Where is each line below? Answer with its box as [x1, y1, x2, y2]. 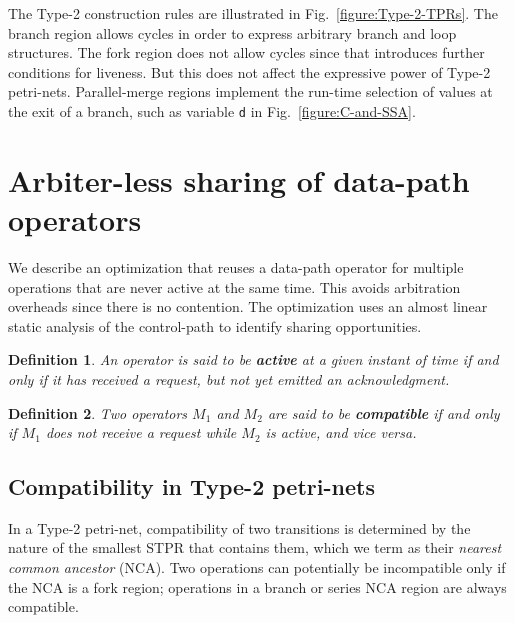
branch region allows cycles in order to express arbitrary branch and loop [8, 22, 457, 43]
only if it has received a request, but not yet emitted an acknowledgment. [8, 368, 450, 389]
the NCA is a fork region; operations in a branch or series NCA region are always [8, 576, 507, 597]
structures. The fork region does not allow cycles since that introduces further [8, 42, 485, 63]
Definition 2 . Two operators [8, 402, 188, 423]
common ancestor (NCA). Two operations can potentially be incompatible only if [8, 557, 506, 578]
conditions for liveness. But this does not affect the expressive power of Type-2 [8, 61, 491, 82]
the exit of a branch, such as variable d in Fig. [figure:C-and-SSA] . [8, 100, 416, 121]
